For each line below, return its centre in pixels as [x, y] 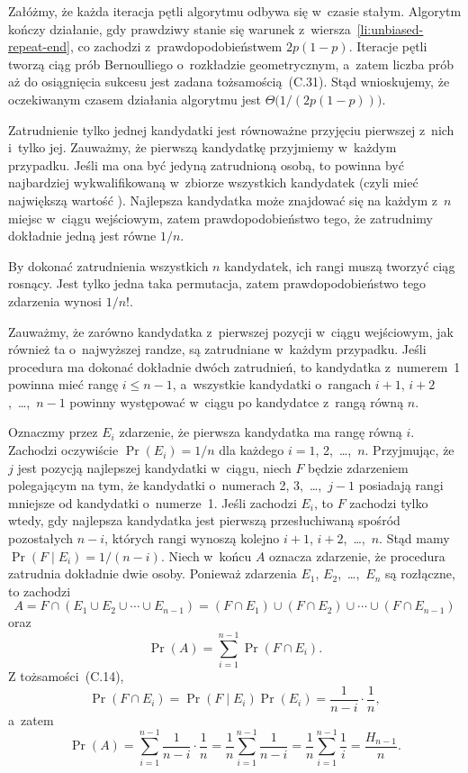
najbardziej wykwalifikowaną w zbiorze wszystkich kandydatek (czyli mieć [213, 182]
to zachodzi [40, 591]
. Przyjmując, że [409, 450]
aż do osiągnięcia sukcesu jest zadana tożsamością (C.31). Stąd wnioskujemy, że [229, 82]
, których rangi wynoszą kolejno [192, 538]
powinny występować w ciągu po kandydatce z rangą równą [237, 401]
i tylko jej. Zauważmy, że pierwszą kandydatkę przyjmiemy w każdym [202, 147]
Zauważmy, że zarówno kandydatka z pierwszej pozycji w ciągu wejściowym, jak [231, 331]
